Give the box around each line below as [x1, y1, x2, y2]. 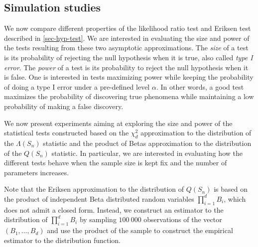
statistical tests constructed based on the [4, 127, 129, 138]
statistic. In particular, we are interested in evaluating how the [51, 147, 243, 158]
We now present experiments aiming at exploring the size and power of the [4, 118, 233, 128]
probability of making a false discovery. [4, 101, 124, 111]
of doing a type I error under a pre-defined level [4, 81, 150, 92]
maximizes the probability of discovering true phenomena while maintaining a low [4, 91, 254, 102]
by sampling [79, 214, 117, 225]
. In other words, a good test [156, 81, 244, 92]
